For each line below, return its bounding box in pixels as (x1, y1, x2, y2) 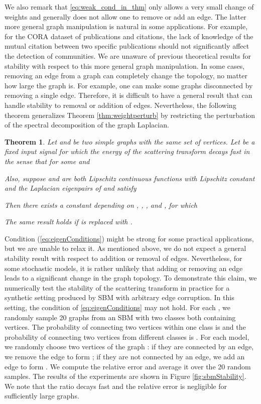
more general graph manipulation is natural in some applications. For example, (5, 21, 248, 32)
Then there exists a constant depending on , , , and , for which (5, 199, 197, 210)
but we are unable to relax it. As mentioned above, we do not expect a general (5, 243, 246, 253)
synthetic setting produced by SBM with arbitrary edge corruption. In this (5, 292, 234, 303)
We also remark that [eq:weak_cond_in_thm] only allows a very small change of (5, 2, 254, 12)
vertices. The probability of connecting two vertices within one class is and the (5, 322, 246, 332)
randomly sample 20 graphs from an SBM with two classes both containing (5, 312, 236, 322)
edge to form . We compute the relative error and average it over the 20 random (5, 361, 251, 371)
